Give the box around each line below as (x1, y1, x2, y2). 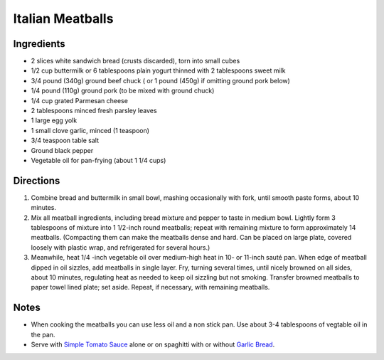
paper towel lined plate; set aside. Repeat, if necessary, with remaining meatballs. (31, 283, 270, 292)
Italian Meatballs (13, 11, 114, 26)
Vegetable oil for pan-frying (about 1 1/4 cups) (31, 156, 166, 164)
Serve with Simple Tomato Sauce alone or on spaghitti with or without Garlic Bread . (31, 340, 275, 349)
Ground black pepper (31, 146, 94, 154)
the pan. (31, 330, 55, 339)
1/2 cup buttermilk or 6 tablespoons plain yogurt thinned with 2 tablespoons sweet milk (31, 66, 286, 75)
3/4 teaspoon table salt (31, 136, 100, 145)
